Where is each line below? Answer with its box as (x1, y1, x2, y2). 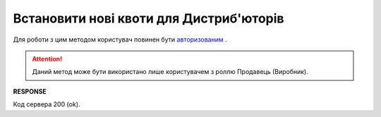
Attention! (32, 54, 63, 63)
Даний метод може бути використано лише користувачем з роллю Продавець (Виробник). (32, 68, 308, 76)
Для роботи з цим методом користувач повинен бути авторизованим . (13, 35, 227, 44)
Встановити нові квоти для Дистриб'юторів (13, 11, 284, 26)
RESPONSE (13, 87, 47, 95)
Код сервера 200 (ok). (13, 100, 80, 109)
